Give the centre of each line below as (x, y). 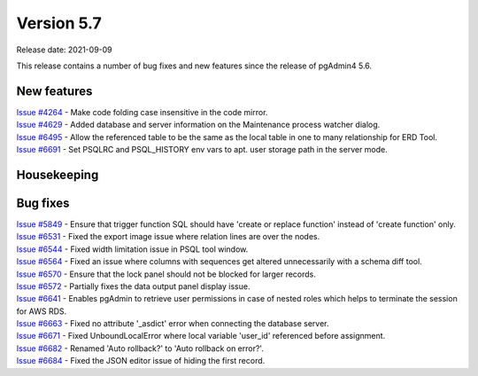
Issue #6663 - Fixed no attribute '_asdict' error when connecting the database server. (173, 324)
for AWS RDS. (42, 311)
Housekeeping (58, 174)
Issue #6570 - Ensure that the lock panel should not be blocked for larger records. (166, 274)
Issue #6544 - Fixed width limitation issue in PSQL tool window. (132, 249)
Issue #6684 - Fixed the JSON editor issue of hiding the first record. (141, 361)
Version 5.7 (59, 23)
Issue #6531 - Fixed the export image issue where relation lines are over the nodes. (168, 237)
